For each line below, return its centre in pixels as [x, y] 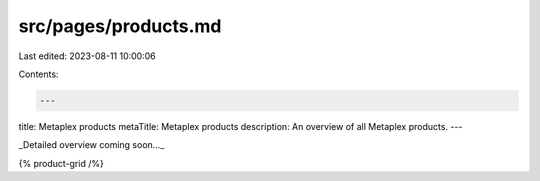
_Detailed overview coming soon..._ [91, 145]
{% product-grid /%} [61, 163]
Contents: [38, 74]
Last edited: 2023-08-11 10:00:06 [87, 56]
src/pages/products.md [120, 26]
